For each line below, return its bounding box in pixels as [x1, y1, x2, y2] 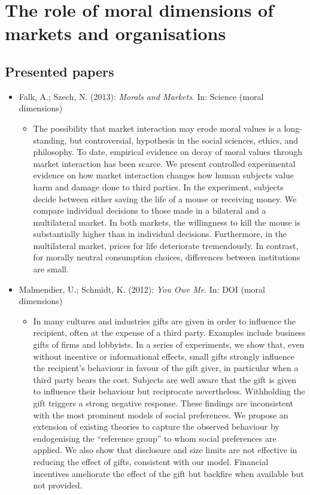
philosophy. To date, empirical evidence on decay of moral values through [33, 145, 303, 158]
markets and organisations [5, 21, 226, 45]
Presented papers [5, 62, 114, 80]
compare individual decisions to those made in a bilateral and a [33, 204, 266, 217]
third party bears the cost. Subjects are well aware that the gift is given [33, 373, 297, 385]
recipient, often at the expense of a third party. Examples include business [33, 326, 306, 339]
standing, [33, 133, 67, 146]
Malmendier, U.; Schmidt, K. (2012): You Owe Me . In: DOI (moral [19, 283, 265, 295]
